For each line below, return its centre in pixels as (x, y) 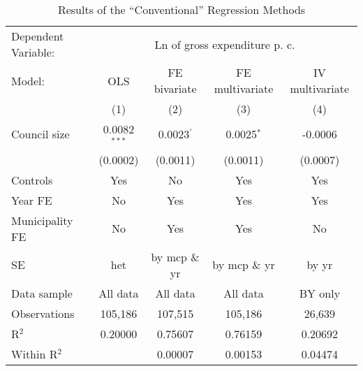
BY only (320, 293)
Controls (32, 180)
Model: (28, 80)
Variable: (33, 52)
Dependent (38, 36)
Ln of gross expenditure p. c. (225, 44)
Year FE (32, 200)
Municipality (42, 220)
